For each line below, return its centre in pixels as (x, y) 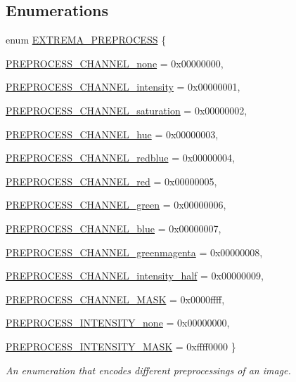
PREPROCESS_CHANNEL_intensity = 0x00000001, (123, 87)
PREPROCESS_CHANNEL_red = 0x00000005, (111, 181)
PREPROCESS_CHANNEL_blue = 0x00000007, (114, 228)
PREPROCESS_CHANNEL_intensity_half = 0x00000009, (135, 276)
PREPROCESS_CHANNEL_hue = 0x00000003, (112, 134)
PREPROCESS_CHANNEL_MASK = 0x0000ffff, (115, 299)
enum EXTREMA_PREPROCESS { (86, 40)
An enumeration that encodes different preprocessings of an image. (148, 370)
